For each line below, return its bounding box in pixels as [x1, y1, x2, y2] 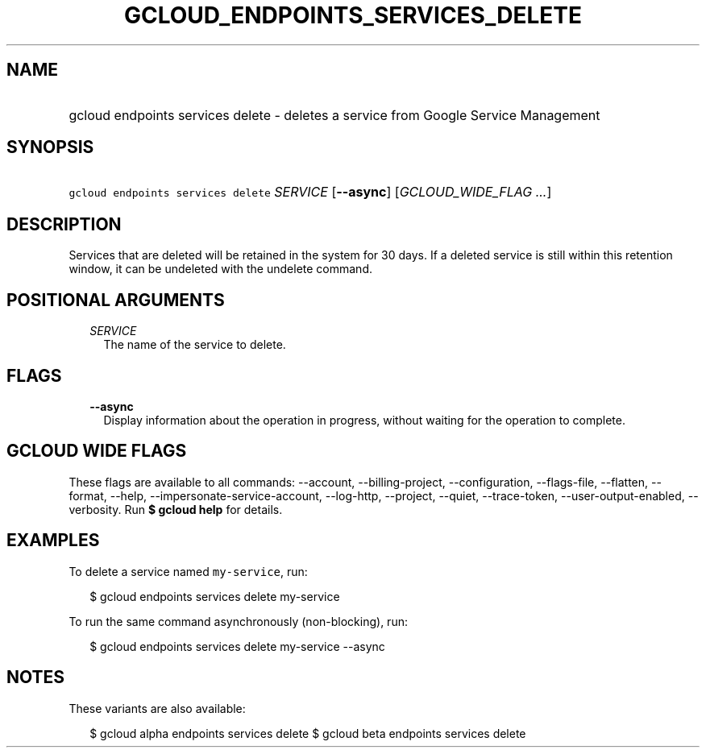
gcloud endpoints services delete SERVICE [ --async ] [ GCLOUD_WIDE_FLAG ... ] [69, 184, 552, 201]
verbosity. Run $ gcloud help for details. [69, 502, 283, 516]
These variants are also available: [69, 701, 246, 715]
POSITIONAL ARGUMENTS [6, 289, 225, 310]
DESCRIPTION [6, 213, 122, 234]
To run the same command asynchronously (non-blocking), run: [69, 614, 408, 628]
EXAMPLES [6, 530, 100, 551]
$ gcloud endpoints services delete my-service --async [89, 639, 385, 653]
